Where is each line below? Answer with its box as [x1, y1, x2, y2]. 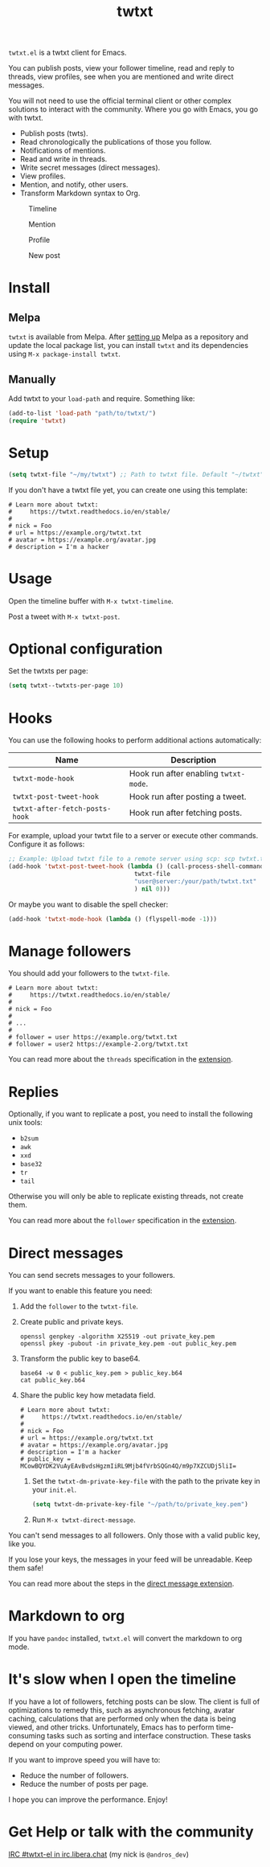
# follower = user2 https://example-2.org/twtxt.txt [8, 1040, 189, 1049]
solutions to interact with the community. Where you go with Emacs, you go [8, 104, 259, 114]
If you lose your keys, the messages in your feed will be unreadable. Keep [8, 1554, 253, 1565]
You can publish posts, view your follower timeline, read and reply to [8, 63, 235, 73]
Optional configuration [8, 640, 163, 657]
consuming [8, 1731, 46, 1741]
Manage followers [8, 942, 131, 960]
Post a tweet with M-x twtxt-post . [8, 612, 121, 621]
